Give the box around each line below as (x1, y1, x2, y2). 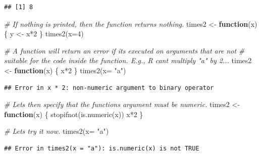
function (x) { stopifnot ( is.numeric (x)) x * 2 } (4, 109, 143, 119)
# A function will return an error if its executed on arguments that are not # (4, 45, 245, 56)
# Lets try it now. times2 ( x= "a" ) (4, 126, 109, 136)
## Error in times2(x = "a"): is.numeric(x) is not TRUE (4, 144, 199, 152)
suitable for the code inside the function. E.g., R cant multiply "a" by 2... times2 (4, 55, 252, 66)
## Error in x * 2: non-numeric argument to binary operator (4, 84, 214, 91)
